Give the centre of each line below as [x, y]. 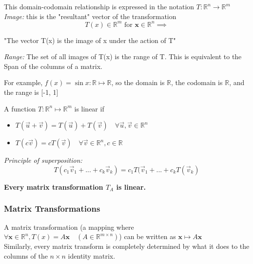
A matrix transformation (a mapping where [69, 227]
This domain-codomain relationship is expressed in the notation [99, 6]
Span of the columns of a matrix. [53, 66]
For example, [23, 82]
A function [20, 108]
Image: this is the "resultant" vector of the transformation [90, 16]
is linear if [89, 108]
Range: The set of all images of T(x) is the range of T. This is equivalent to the [123, 56]
